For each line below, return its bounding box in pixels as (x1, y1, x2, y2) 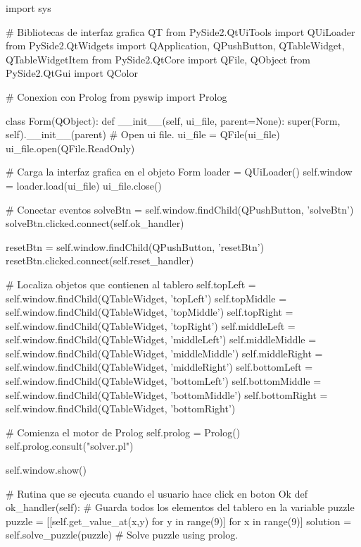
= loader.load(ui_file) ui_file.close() (6, 178, 162, 192)
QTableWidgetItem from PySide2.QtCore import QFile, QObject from (6, 51, 311, 66)
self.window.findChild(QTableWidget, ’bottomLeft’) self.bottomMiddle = (6, 374, 322, 388)
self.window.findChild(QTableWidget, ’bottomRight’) (6, 401, 236, 416)
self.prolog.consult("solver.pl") (6, 438, 134, 453)
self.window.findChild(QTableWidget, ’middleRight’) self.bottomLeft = (6, 359, 313, 374)
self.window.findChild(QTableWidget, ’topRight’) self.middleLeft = (6, 318, 296, 333)
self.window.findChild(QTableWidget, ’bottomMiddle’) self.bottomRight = (6, 387, 328, 402)
